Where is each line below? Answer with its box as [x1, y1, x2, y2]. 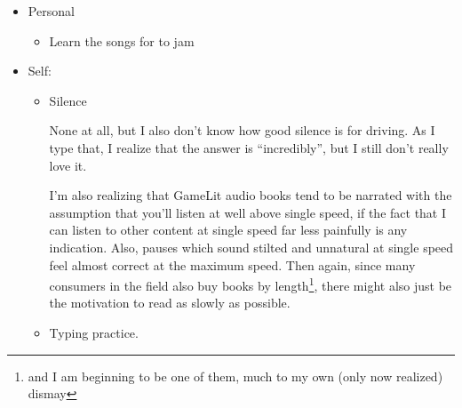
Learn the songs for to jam [49, 31, 195, 50]
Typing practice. [49, 323, 139, 341]
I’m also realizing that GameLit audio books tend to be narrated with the [49, 186, 452, 204]
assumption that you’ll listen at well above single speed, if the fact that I [49, 203, 447, 221]
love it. [49, 156, 87, 174]
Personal [28, 2, 75, 20]
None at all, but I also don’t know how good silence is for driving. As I [49, 121, 435, 140]
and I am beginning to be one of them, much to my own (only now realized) [28, 366, 443, 385]
